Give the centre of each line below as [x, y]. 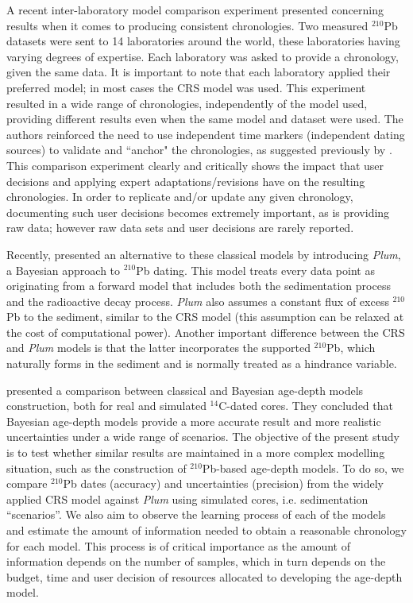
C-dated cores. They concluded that [306, 406]
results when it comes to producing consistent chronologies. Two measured [187, 25]
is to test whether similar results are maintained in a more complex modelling [196, 452]
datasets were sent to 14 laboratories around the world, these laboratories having [203, 41]
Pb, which [351, 348]
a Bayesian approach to [64, 270]
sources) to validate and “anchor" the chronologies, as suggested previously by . [199, 150]
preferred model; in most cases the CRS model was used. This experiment [186, 87]
